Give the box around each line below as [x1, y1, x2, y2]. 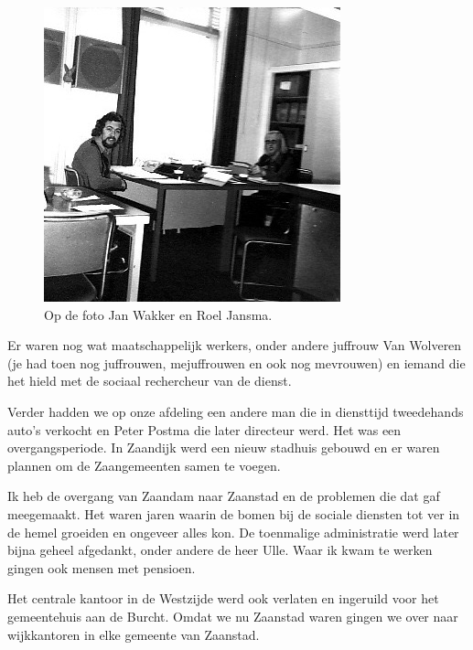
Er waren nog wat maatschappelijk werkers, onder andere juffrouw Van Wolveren [7, 336, 462, 355]
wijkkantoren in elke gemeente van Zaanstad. [7, 624, 260, 644]
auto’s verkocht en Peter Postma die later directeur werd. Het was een [7, 420, 402, 439]
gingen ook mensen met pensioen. [7, 558, 196, 577]
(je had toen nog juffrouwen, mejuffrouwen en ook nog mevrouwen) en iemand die [7, 353, 466, 372]
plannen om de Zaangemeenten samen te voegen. [7, 455, 281, 474]
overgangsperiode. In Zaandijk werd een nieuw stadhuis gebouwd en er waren [7, 438, 440, 457]
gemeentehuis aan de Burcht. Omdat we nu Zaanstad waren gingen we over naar [7, 606, 458, 625]
